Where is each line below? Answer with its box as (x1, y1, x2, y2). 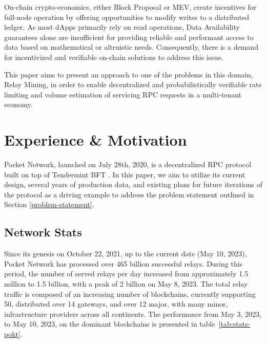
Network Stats (4, 224, 82, 240)
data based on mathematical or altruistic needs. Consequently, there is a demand (4, 42, 258, 52)
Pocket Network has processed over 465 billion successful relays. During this (4, 258, 243, 269)
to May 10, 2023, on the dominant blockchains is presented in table (4, 318, 215, 329)
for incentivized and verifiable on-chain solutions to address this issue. (4, 51, 223, 62)
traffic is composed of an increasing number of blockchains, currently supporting (4, 288, 256, 299)
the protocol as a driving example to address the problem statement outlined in (4, 189, 254, 199)
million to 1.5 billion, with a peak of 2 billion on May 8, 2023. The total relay (4, 278, 248, 289)
